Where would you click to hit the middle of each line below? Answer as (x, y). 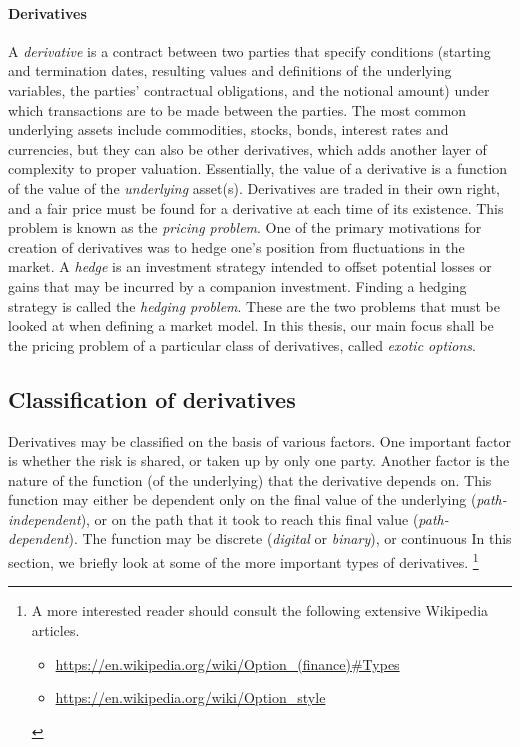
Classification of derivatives (152, 398)
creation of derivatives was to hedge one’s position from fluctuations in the (236, 246)
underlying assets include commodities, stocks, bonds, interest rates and (228, 129)
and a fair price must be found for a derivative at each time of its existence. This (256, 207)
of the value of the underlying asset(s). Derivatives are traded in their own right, (254, 187)
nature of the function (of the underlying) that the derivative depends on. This (250, 479)
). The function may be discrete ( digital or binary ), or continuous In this (290, 538)
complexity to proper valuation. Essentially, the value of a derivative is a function (258, 168)
